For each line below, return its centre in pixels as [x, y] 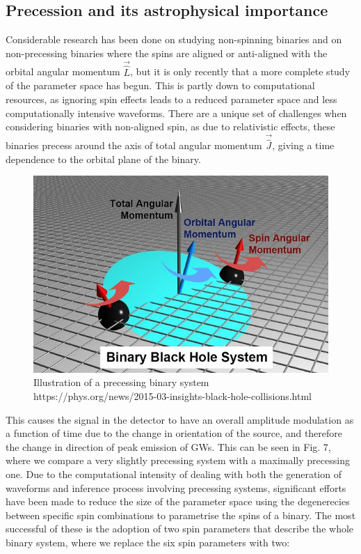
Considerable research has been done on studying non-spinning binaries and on [174, 39]
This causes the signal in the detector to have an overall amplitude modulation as [180, 419]
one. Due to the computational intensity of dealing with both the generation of [174, 474]
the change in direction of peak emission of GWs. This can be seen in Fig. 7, [168, 446]
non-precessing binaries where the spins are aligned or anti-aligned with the [167, 53]
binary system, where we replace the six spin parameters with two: [148, 542]
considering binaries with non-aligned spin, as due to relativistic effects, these [170, 126]
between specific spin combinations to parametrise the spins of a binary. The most [181, 515]
